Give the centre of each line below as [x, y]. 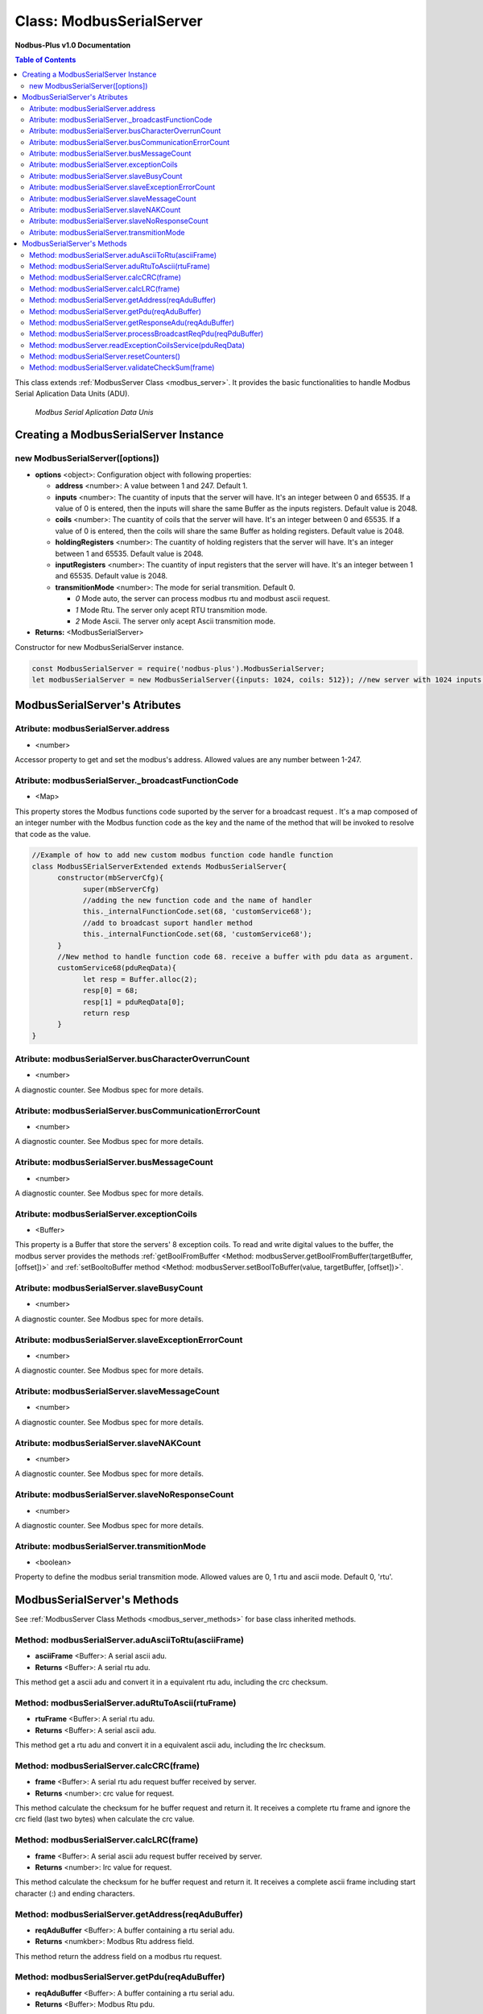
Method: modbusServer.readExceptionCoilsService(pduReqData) [137, 345]
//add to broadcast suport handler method [167, 923]
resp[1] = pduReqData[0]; [134, 1002]
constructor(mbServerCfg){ [111, 878]
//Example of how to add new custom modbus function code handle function [183, 855]
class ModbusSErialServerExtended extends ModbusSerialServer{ [159, 866]
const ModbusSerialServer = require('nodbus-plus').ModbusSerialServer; [178, 668]
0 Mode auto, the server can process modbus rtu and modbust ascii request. [202, 599]
